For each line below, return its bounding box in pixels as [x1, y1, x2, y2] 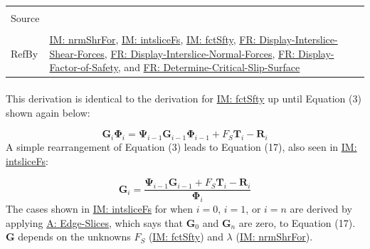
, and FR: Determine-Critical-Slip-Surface [117, 60, 300, 75]
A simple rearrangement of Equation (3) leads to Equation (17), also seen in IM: [6, 139, 357, 154]
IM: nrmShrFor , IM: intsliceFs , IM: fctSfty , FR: [49, 32, 256, 47]
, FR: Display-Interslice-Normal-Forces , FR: [104, 46, 295, 60]
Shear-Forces [49, 46, 105, 60]
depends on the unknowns [18, 229, 131, 244]
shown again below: [6, 105, 90, 120]
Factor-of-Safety [49, 60, 118, 75]
